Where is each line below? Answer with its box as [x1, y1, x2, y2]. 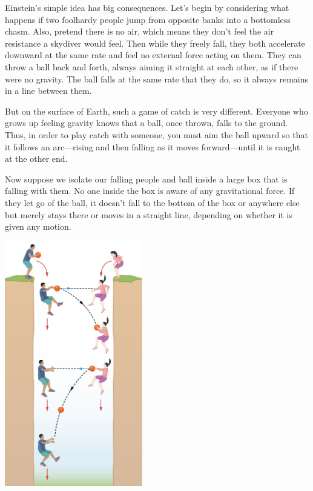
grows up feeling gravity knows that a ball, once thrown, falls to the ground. [5, 116, 288, 129]
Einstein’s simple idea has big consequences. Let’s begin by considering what [5, 1, 289, 13]
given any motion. [5, 220, 71, 233]
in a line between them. [5, 84, 92, 97]
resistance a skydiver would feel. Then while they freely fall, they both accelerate [5, 36, 305, 49]
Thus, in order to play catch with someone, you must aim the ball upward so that [5, 128, 308, 141]
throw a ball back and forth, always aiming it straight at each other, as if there [5, 60, 298, 73]
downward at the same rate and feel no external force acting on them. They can [5, 48, 301, 61]
